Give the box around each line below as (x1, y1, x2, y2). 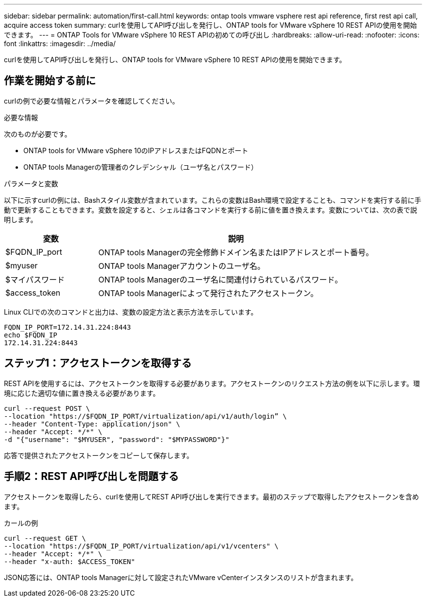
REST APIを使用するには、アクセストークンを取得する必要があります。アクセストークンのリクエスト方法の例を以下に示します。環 (4, 379, 420, 388)
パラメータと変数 (4, 179, 58, 188)
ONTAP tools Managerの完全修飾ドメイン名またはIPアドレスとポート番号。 (98, 247, 373, 257)
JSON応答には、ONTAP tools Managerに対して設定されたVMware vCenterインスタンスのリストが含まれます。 (4, 573, 358, 582)
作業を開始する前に (4, 74, 96, 87)
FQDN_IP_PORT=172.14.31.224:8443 (4, 323, 131, 331)
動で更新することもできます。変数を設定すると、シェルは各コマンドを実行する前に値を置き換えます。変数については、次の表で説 (4, 205, 417, 214)
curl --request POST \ (4, 404, 90, 412)
